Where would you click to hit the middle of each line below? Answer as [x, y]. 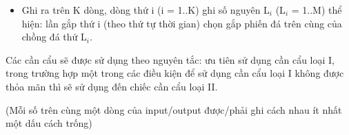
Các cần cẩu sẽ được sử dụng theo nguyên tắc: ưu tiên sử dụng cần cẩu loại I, [170, 59]
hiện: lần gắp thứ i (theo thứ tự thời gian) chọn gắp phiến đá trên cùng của [182, 23]
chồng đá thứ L [54, 37]
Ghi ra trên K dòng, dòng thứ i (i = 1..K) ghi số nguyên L [146, 10]
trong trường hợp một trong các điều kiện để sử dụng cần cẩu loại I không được [175, 73]
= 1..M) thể [317, 10]
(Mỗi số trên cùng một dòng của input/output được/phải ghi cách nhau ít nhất [174, 109]
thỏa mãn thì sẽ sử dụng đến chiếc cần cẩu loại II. [112, 86]
